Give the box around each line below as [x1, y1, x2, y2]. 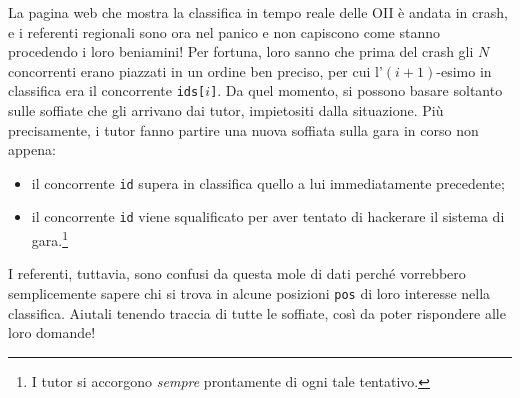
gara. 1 [31, 227, 69, 250]
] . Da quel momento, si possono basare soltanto [210, 80, 503, 101]
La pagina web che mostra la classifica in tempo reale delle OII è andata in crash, [8, 2, 508, 22]
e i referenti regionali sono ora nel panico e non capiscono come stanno [8, 21, 441, 42]
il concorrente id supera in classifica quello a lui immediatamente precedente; [31, 172, 505, 193]
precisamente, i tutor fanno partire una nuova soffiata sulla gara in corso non [8, 119, 479, 140]
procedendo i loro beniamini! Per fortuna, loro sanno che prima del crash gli [8, 41, 474, 62]
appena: [8, 139, 56, 160]
